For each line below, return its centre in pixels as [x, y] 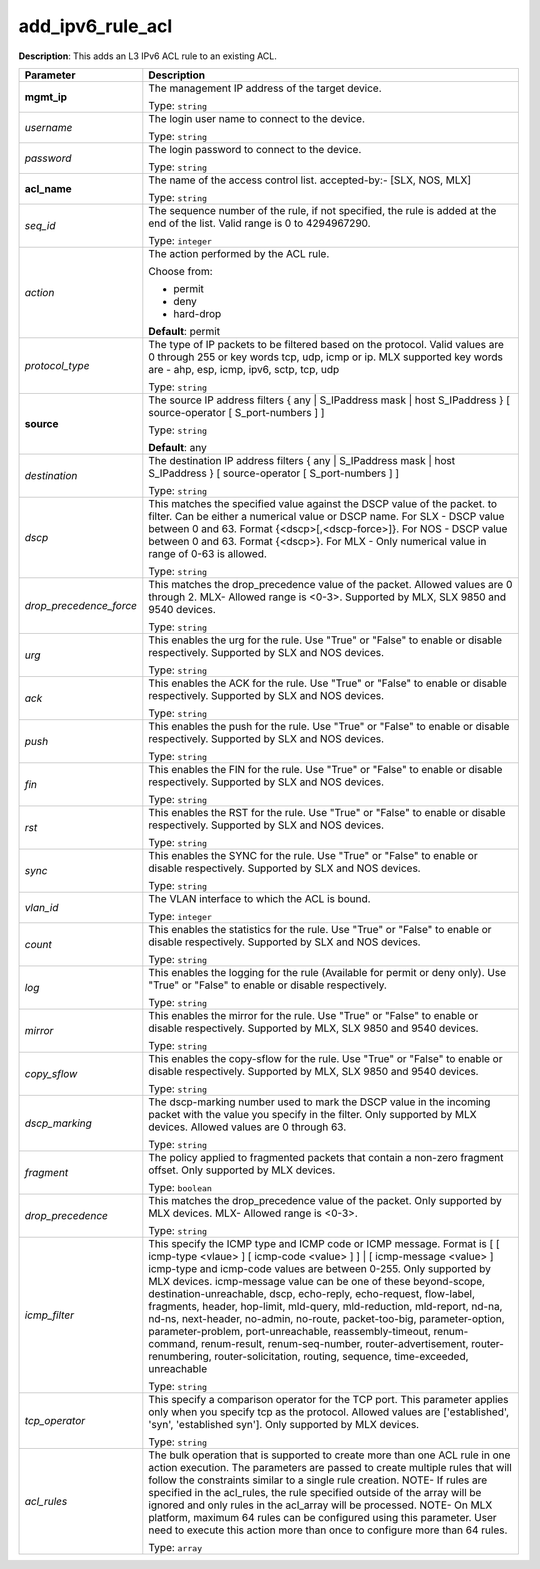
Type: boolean [180, 1187]
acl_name [48, 188]
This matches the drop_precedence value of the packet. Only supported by [325, 1200]
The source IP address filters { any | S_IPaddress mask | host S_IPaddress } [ [329, 400]
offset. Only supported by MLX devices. [242, 1170]
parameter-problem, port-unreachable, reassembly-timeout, [290, 1331]
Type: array [175, 1547]
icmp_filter [49, 1315]
